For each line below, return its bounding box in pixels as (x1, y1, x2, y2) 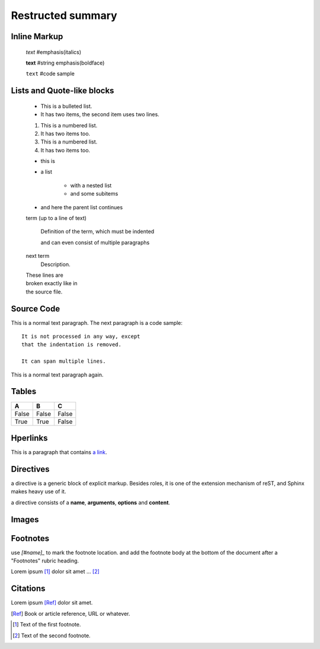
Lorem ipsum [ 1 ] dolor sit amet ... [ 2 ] (11, 568, 100, 575)
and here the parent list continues (40, 203, 123, 210)
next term (25, 252, 50, 260)
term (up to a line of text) (25, 215, 87, 222)
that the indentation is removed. (21, 341, 121, 348)
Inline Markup (11, 31, 63, 41)
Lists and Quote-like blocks (11, 86, 114, 96)
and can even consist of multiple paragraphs (40, 239, 150, 246)
